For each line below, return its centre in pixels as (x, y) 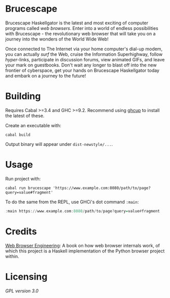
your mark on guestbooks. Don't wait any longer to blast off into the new (81, 65)
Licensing (26, 276)
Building (23, 96)
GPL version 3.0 (22, 291)
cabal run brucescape (28, 188)
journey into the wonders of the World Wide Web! (57, 39)
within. (12, 256)
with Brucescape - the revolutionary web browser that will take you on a (80, 33)
